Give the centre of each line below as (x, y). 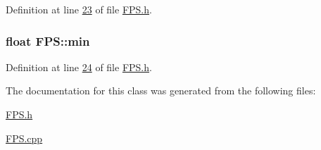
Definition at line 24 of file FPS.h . (79, 67)
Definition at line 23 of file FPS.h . (79, 9)
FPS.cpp (24, 138)
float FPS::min (48, 40)
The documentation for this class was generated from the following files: (161, 90)
